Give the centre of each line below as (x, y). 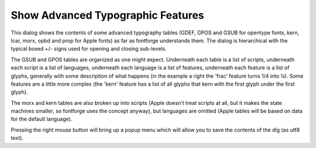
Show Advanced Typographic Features (107, 15)
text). (17, 138)
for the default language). (42, 119)
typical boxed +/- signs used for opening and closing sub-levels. (89, 49)
